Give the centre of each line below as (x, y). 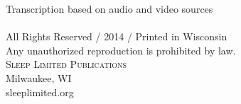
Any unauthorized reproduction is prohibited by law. (121, 50)
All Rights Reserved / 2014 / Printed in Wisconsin (117, 36)
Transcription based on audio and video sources (109, 8)
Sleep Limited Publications (66, 64)
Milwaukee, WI (39, 77)
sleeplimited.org (40, 92)
